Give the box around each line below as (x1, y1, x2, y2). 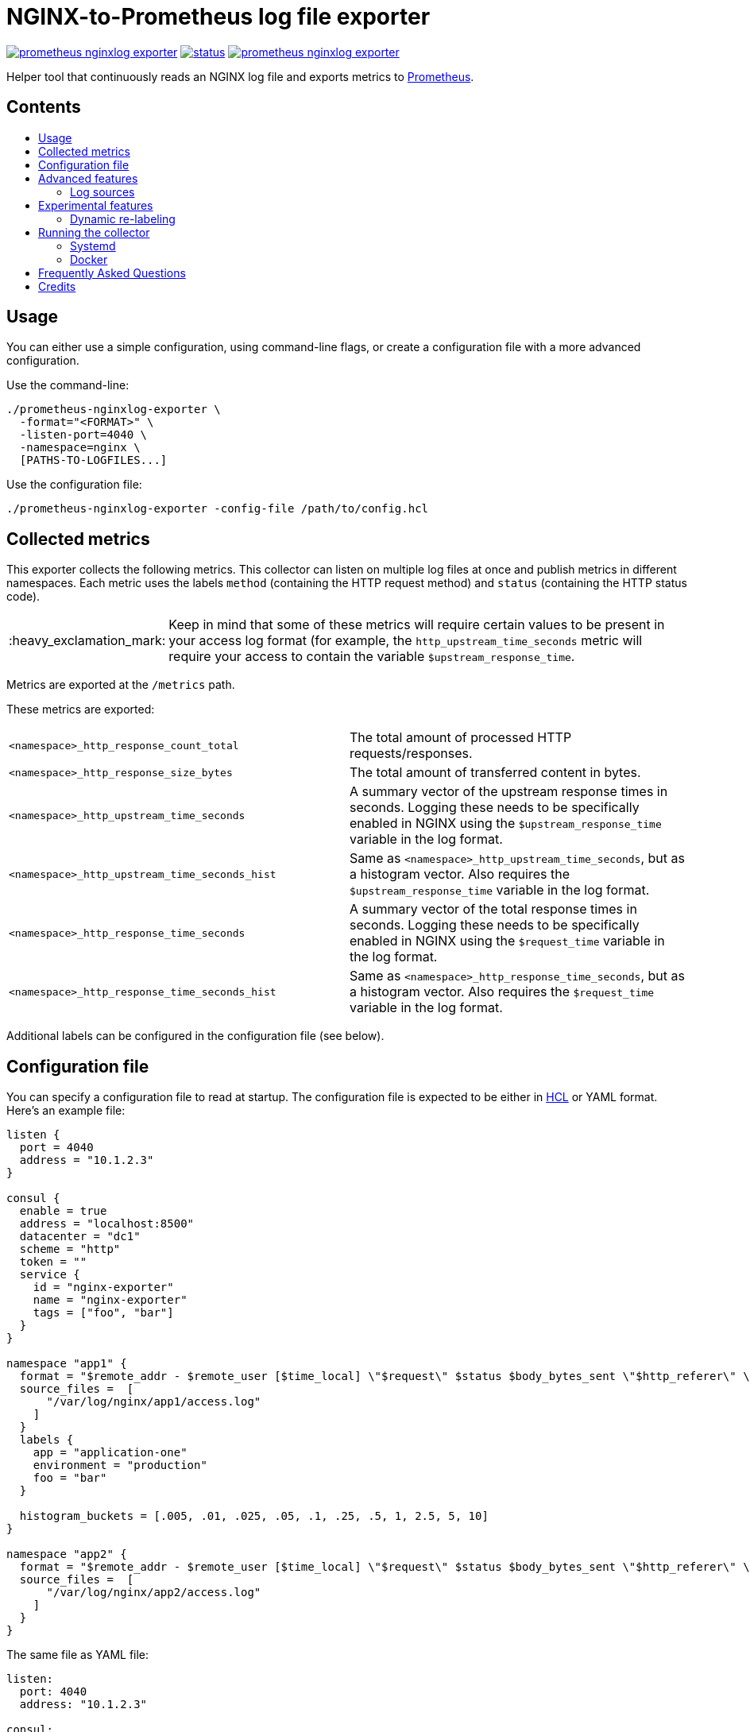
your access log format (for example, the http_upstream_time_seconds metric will (168, 632, 643, 649)
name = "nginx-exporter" (33, 1293, 187, 1307)
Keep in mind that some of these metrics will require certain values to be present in (168, 617, 665, 633)
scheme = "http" (19, 1243, 121, 1256)
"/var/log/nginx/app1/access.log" (46, 1395, 261, 1409)
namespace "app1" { (6, 1357, 127, 1371)
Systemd (70, 238, 116, 253)
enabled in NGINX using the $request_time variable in (350, 933, 665, 949)
